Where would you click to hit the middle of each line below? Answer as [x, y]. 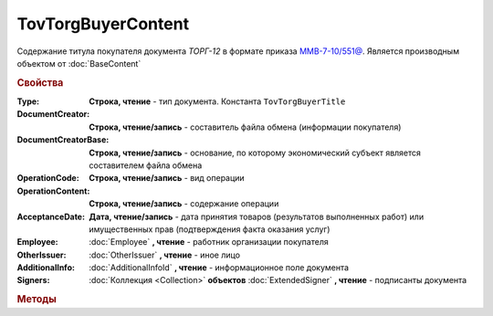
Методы [37, 300]
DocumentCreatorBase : [63, 140]
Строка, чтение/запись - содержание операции [184, 204]
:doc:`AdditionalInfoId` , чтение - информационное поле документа [219, 268]
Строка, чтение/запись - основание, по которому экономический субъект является [255, 153]
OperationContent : [53, 191]
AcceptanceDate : [51, 216]
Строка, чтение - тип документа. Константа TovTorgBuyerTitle [217, 101]
